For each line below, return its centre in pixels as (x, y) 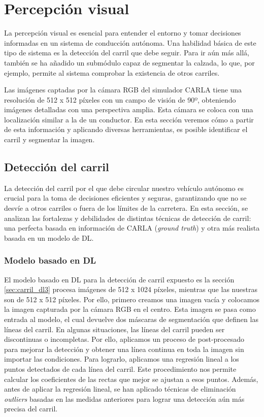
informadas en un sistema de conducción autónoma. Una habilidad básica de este (130, 42)
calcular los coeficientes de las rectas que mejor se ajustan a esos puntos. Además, (131, 379)
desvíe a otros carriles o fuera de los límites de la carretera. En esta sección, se (126, 208)
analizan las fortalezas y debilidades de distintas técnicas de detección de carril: (128, 218)
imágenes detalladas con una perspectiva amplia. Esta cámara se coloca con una (129, 109)
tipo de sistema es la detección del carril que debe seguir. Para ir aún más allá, (127, 53)
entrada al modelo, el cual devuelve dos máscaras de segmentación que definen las (131, 319)
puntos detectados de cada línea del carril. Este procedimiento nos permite (120, 368)
